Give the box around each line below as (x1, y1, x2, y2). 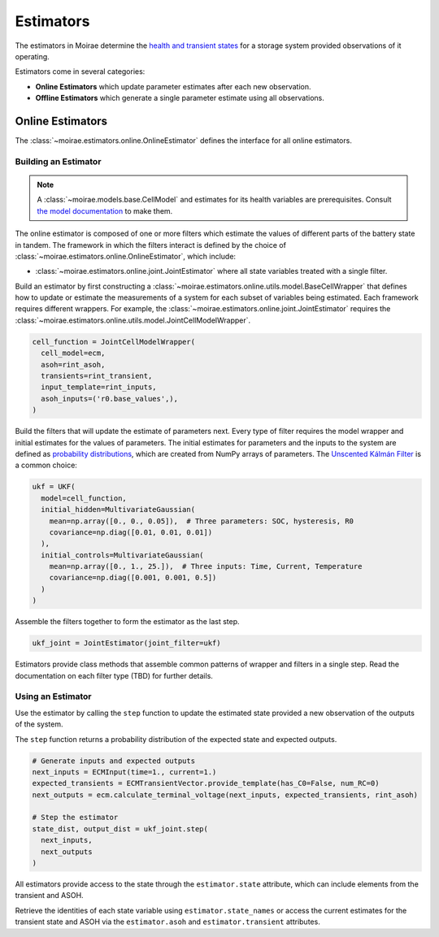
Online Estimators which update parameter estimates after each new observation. (35, 81, 312, 91)
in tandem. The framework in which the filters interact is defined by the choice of (15, 240, 286, 249)
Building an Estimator (15, 155, 102, 167)
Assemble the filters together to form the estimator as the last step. (15, 617, 240, 627)
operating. (15, 51, 50, 61)
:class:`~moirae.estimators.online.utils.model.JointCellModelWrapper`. (15, 315, 251, 325)
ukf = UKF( (32, 482, 76, 492)
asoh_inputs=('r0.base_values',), (41, 394, 179, 403)
